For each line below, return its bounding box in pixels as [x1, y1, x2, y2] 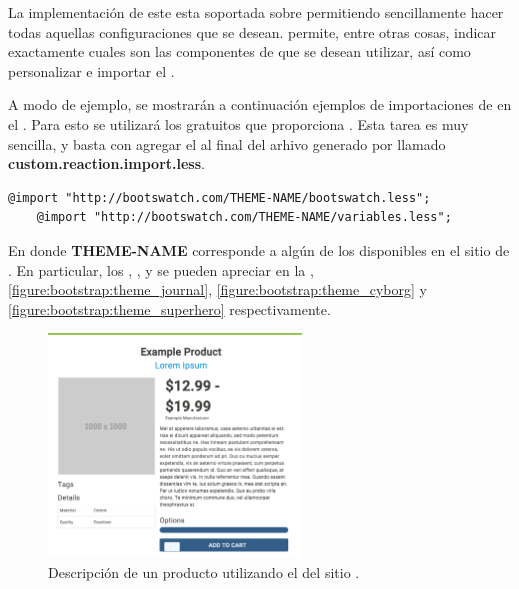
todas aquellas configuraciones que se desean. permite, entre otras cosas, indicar [8, 21, 497, 42]
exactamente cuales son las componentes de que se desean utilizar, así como [8, 41, 471, 62]
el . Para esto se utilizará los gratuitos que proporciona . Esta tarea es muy [8, 113, 469, 134]
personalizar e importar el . [8, 60, 175, 81]
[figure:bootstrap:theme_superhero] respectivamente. [8, 298, 331, 319]
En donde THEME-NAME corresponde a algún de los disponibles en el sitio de [8, 239, 510, 260]
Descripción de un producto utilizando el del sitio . [48, 561, 360, 582]
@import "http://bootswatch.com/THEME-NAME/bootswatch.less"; [8, 190, 431, 205]
